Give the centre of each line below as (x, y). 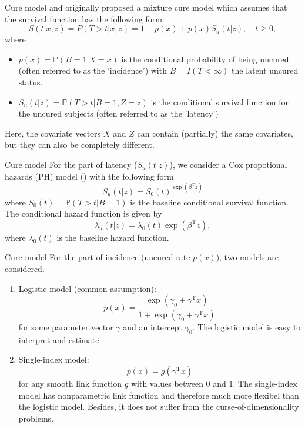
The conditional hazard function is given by (83, 213)
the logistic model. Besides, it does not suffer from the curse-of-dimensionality (159, 407)
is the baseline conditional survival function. (209, 202)
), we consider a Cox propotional (228, 164)
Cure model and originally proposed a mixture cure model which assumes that (146, 7)
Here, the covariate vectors (53, 133)
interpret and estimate (59, 339)
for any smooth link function (70, 384)
